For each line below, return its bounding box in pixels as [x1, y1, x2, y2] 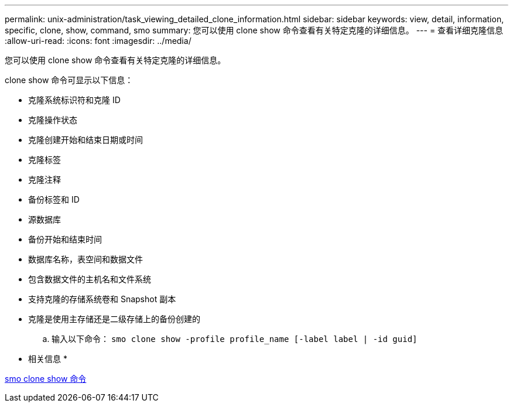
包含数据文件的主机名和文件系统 [28, 274, 151, 284]
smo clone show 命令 [5, 374, 87, 384]
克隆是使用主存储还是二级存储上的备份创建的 [28, 314, 200, 324]
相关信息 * [28, 354, 67, 364]
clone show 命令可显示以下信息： [5, 75, 134, 85]
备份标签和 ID [28, 194, 80, 204]
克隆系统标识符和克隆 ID [28, 95, 121, 105]
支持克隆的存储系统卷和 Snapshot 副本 [28, 294, 176, 304]
